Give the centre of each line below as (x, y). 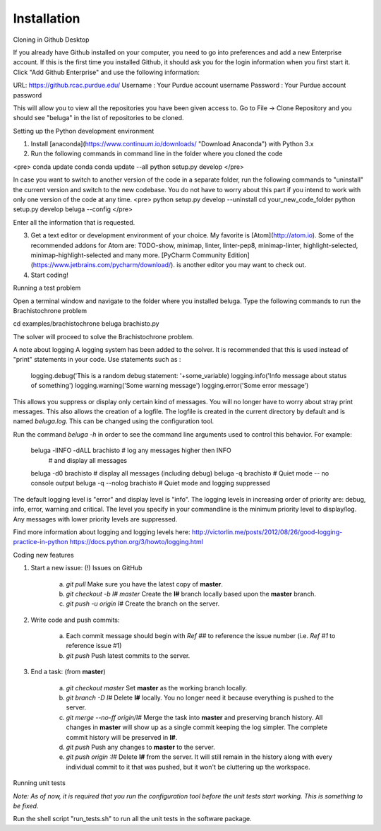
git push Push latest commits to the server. (128, 655)
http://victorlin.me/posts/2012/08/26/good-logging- (267, 532)
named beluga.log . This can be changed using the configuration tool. (114, 421)
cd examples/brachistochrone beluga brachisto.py (86, 324)
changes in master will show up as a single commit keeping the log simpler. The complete (197, 727)
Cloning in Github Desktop (51, 40)
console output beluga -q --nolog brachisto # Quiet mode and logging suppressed (151, 483)
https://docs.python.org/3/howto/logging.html (137, 542)
